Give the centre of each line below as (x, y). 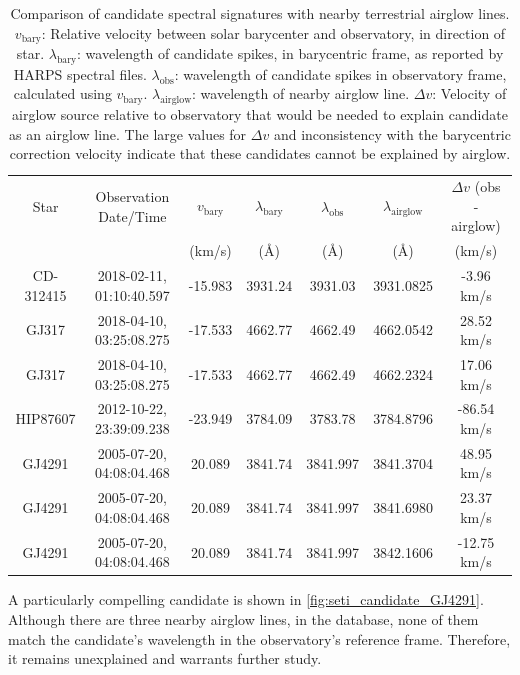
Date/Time (132, 215)
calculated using (62, 93)
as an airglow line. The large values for (128, 133)
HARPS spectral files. (80, 73)
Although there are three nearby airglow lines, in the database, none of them (243, 619)
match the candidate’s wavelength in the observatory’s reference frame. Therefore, (259, 638)
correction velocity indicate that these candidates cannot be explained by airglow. (260, 153)
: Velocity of (469, 93)
